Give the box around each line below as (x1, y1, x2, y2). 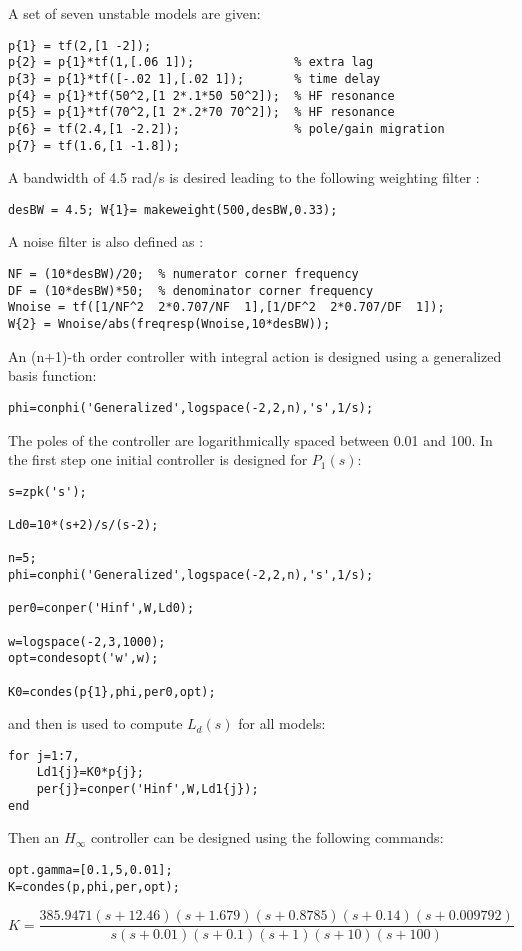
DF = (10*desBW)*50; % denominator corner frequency (8, 283, 374, 298)
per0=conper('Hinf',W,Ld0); (8, 601, 195, 616)
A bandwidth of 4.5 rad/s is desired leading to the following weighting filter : (8, 167, 480, 188)
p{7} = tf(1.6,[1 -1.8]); (8, 138, 180, 153)
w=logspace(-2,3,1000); (8, 634, 166, 649)
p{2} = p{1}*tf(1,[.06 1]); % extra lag (8, 55, 374, 70)
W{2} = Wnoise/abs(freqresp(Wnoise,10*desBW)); (8, 317, 331, 331)
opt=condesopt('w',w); (8, 651, 159, 666)
